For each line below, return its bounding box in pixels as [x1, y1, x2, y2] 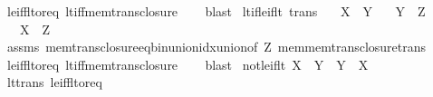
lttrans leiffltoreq [6, 73, 102, 92]
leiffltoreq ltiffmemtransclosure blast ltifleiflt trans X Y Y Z [6, 2, 426, 20]
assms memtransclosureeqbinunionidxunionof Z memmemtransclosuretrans [6, 37, 427, 56]
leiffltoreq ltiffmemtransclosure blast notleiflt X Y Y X [6, 54, 369, 73]
